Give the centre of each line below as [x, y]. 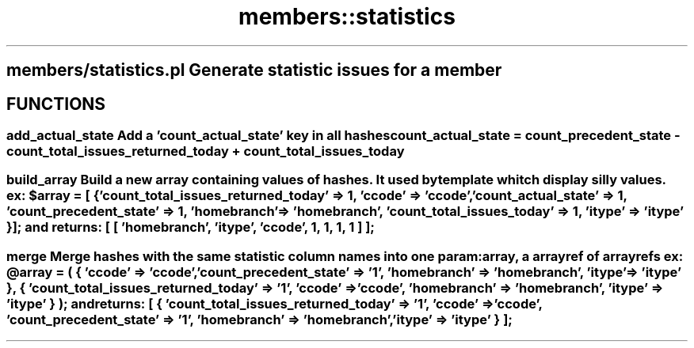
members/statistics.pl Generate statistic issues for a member [254, 70]
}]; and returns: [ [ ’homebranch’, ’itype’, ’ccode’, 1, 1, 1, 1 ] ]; [191, 227]
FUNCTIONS [56, 104]
